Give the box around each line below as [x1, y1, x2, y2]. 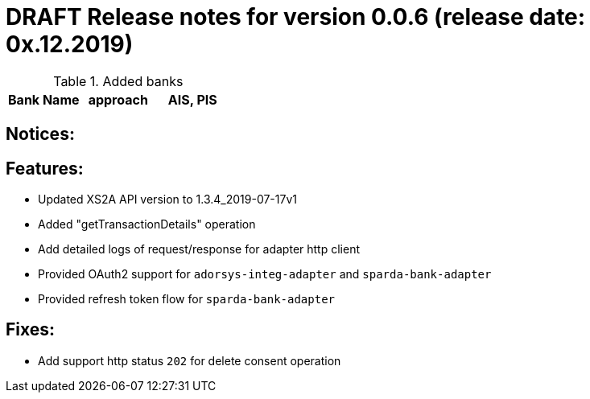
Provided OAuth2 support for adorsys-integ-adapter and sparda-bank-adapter [38, 267, 492, 282]
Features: [6, 158, 84, 179]
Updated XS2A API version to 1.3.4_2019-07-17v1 [38, 192, 297, 207]
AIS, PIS [167, 91, 217, 108]
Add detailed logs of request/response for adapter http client [38, 242, 360, 257]
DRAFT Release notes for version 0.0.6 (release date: [6, 3, 586, 31]
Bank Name [8, 91, 80, 108]
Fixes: [6, 319, 56, 340]
